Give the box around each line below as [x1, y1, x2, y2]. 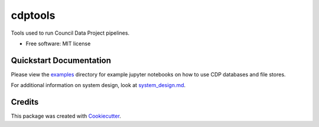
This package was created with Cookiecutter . [11, 112, 121, 120]
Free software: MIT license [25, 40, 91, 47]
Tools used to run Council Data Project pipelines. [11, 29, 130, 36]
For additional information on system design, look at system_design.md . [11, 82, 186, 89]
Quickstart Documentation [11, 55, 112, 65]
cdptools [11, 9, 56, 22]
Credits [11, 97, 39, 107]
